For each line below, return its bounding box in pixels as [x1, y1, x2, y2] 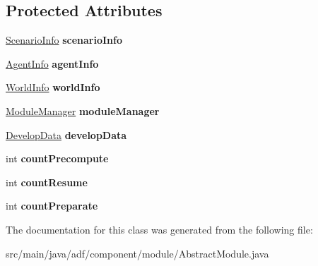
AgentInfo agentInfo [6, 56, 99, 71]
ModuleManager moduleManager [6, 103, 160, 118]
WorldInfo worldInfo [6, 80, 100, 95]
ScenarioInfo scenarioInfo [6, 32, 123, 47]
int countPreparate [6, 198, 98, 213]
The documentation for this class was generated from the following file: [6, 222, 313, 236]
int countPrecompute [6, 151, 109, 166]
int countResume [6, 174, 88, 189]
